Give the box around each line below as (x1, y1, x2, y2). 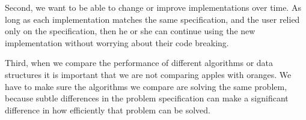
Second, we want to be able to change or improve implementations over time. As (5, 1, 301, 13)
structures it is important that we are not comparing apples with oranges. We (5, 68, 292, 80)
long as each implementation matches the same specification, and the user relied (5, 13, 300, 25)
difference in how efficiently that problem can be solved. (5, 103, 210, 116)
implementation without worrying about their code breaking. (5, 36, 229, 49)
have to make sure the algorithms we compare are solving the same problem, (5, 80, 287, 92)
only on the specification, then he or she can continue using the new (5, 25, 256, 37)
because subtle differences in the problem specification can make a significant (5, 92, 289, 104)
